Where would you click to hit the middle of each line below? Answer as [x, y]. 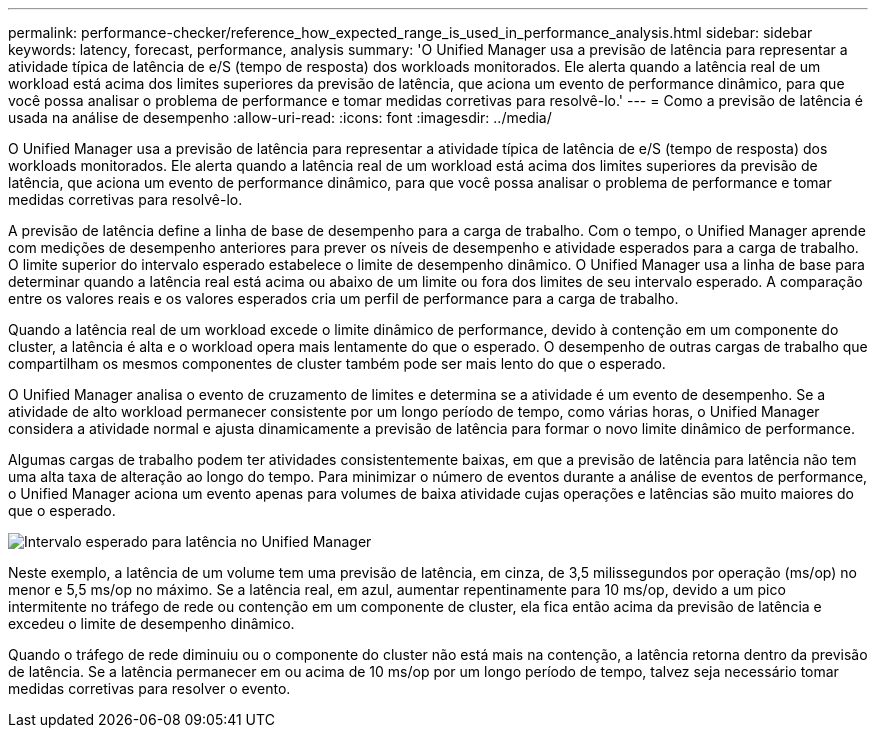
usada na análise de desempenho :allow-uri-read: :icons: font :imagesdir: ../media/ [280, 117]
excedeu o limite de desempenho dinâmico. [151, 623]
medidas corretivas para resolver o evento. [149, 688]
